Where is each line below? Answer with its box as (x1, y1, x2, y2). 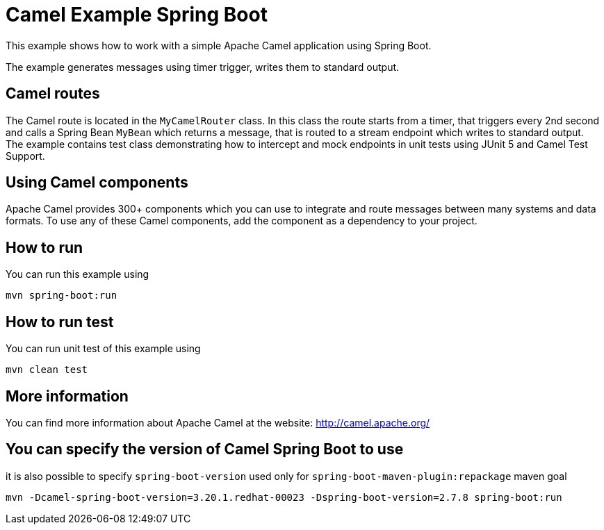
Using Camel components (6, 174, 188, 192)
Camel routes (6, 85, 100, 103)
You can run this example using (6, 268, 149, 281)
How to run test (6, 313, 114, 331)
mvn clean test (6, 364, 88, 376)
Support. (6, 149, 45, 162)
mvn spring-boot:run (6, 290, 117, 301)
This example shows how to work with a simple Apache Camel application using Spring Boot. (6, 39, 432, 51)
